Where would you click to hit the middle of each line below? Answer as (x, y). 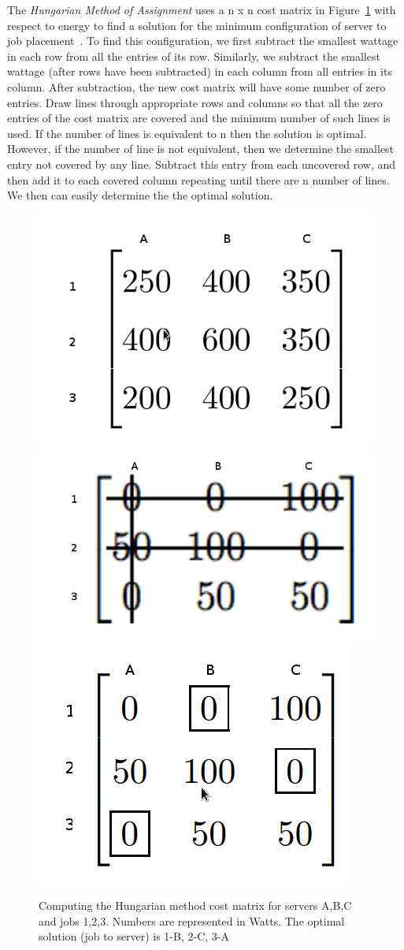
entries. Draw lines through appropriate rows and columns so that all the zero (195, 102)
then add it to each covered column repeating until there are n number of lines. (198, 179)
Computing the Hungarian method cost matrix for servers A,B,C (195, 905)
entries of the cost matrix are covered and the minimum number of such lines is (199, 118)
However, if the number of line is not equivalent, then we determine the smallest (201, 149)
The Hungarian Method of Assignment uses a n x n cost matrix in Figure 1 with (202, 9)
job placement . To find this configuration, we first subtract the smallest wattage (203, 41)
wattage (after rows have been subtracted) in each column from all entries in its (200, 71)
